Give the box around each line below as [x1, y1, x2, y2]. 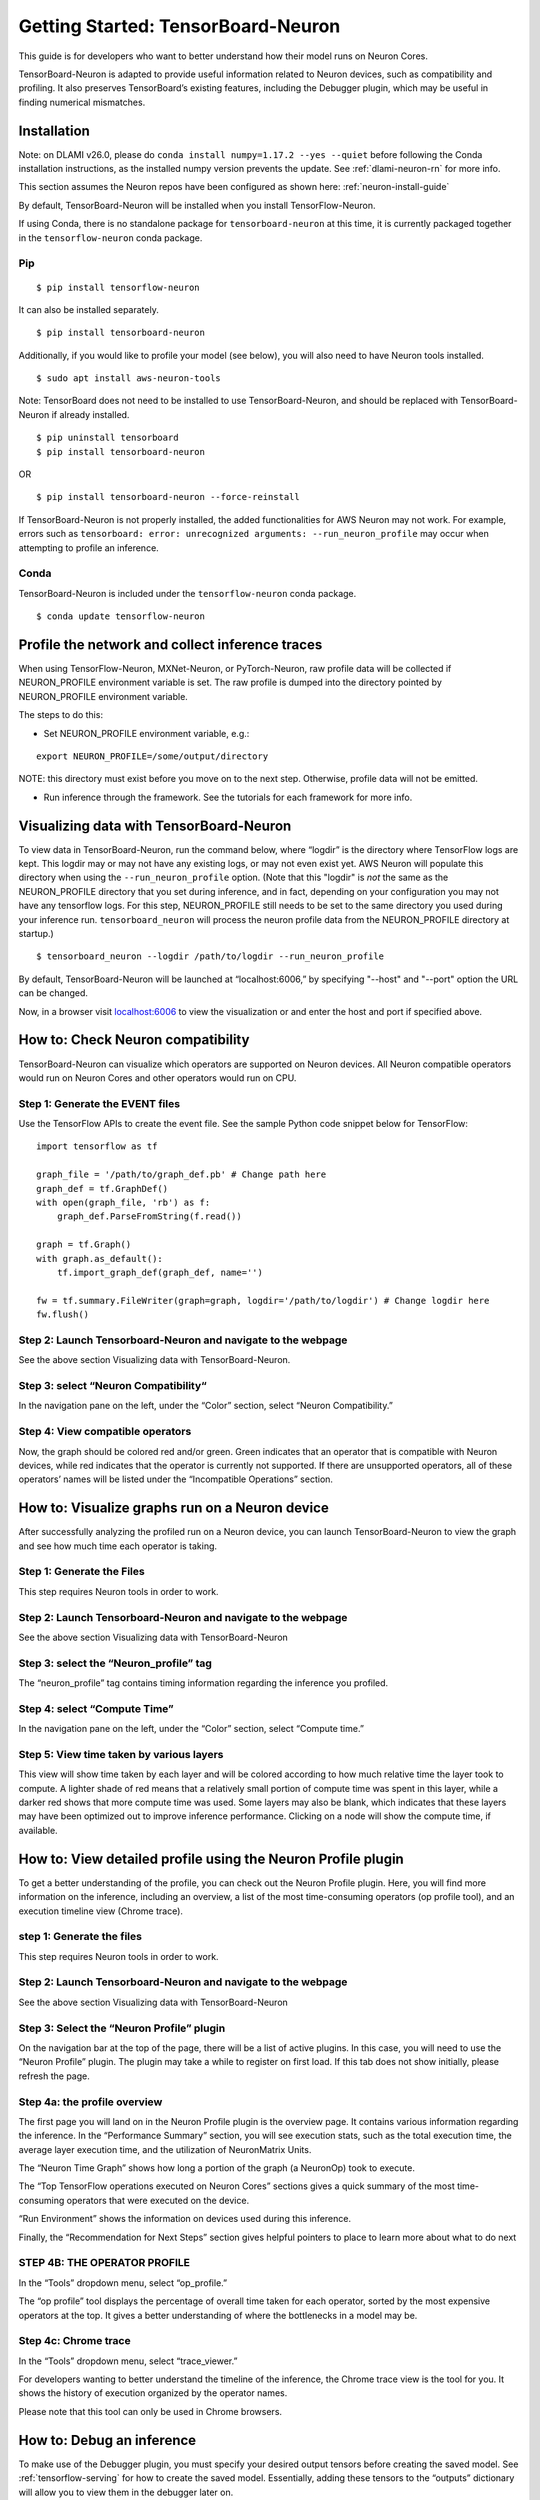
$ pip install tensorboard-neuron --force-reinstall [36, 491, 300, 503]
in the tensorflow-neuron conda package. [18, 231, 203, 244]
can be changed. [18, 987, 89, 999]
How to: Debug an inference [18, 2431, 197, 2449]
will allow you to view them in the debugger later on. [18, 2486, 234, 2498]
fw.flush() [36, 1309, 90, 1320]
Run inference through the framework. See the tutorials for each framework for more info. [43, 791, 413, 803]
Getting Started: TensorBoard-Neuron [18, 15, 341, 37]
